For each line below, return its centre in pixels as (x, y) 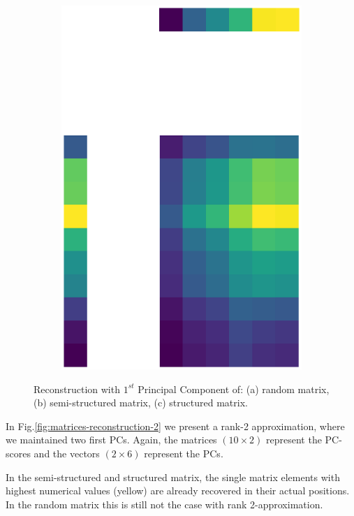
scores (18, 454)
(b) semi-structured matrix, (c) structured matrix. (141, 403)
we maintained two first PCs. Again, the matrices (111, 440)
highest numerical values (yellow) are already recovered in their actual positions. (178, 491)
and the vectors (67, 454)
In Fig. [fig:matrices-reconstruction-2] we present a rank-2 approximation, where (175, 426)
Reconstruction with (77, 389)
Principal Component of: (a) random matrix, (234, 389)
